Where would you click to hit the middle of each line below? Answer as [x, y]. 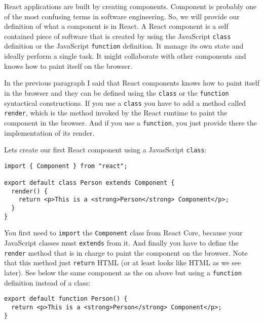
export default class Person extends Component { [89, 183]
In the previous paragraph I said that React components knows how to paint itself [132, 83]
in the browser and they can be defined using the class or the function [117, 92]
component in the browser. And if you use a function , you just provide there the [130, 122]
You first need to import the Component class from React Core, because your [123, 233]
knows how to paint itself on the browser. [68, 66]
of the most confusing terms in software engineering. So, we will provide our [122, 16]
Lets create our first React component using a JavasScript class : [105, 150]
